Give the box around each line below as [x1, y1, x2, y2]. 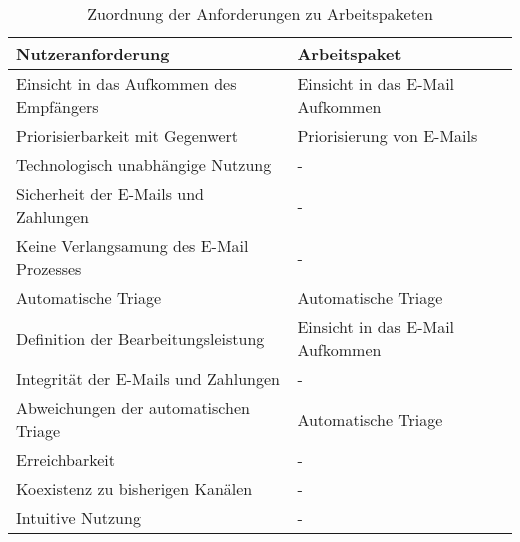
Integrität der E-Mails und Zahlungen [16, 367, 281, 390]
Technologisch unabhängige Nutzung [16, 153, 272, 176]
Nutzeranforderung [16, 42, 170, 65]
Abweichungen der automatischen [16, 396, 250, 419]
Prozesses [16, 257, 82, 280]
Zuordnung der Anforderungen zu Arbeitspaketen [87, 2, 433, 25]
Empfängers [16, 95, 99, 118]
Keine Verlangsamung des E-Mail [16, 234, 249, 257]
